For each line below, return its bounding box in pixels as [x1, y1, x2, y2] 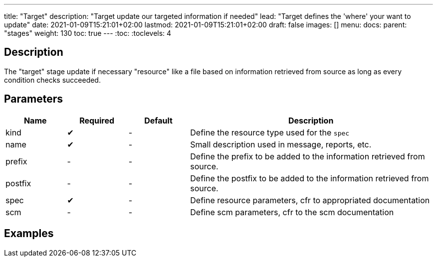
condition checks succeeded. [4, 75, 101, 84]
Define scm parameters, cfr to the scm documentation [190, 207, 394, 217]
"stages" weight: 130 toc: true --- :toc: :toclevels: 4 [4, 29, 172, 37]
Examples [4, 227, 54, 240]
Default [144, 115, 173, 126]
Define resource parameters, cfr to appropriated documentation [190, 195, 430, 205]
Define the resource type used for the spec [190, 127, 350, 137]
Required [79, 115, 115, 126]
